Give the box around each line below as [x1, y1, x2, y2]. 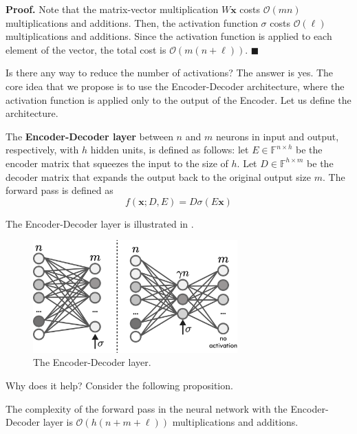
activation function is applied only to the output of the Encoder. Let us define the [6, 92, 351, 107]
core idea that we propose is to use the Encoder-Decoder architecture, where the [6, 78, 345, 93]
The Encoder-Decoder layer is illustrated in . [6, 216, 194, 230]
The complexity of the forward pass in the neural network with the [6, 401, 288, 415]
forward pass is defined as [6, 183, 113, 197]
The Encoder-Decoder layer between [6, 129, 173, 143]
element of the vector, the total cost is [6, 42, 166, 56]
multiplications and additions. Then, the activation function [6, 15, 258, 30]
